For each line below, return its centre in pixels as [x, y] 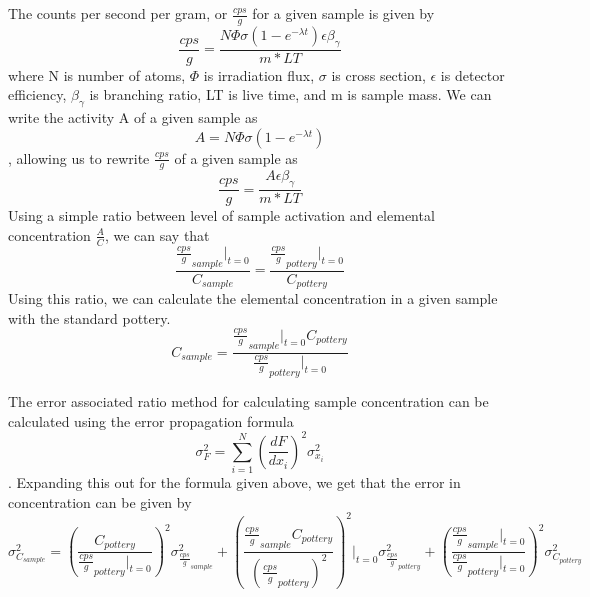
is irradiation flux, [259, 74]
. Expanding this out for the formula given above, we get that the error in [234, 482]
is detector [472, 74]
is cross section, [378, 74]
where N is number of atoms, [97, 74]
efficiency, [37, 94]
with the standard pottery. [89, 317]
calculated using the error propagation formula [151, 420]
